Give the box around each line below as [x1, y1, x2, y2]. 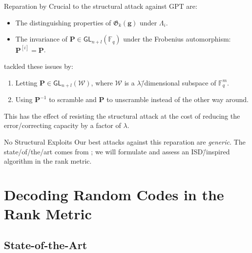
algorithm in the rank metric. [4, 156, 92, 166]
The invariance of [15, 34, 68, 44]
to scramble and [49, 94, 97, 105]
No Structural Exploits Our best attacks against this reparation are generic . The [4, 137, 246, 147]
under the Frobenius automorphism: [123, 34, 231, 44]
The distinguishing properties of [15, 17, 111, 27]
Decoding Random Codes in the [4, 185, 224, 205]
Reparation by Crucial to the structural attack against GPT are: [4, 1, 197, 11]
